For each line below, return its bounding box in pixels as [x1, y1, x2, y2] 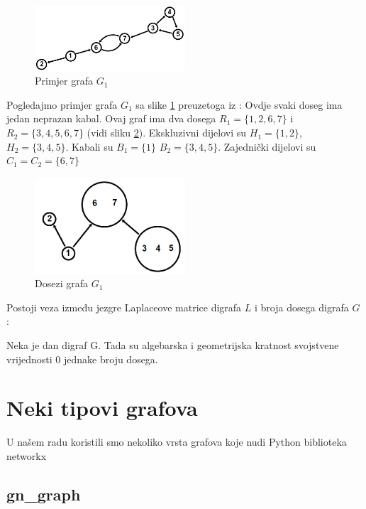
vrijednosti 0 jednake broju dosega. [6, 351, 158, 366]
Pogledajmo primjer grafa [6, 97, 118, 112]
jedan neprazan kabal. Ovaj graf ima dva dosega [6, 111, 216, 126]
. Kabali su [65, 139, 113, 154]
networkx [6, 448, 47, 463]
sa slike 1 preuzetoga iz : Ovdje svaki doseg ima [135, 97, 343, 112]
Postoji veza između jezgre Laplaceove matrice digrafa [6, 299, 242, 314]
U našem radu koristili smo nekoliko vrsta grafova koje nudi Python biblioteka [6, 434, 347, 449]
